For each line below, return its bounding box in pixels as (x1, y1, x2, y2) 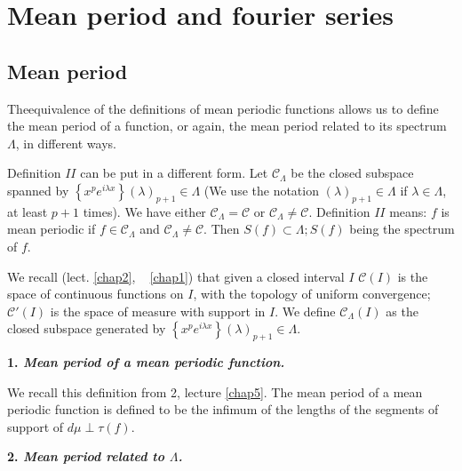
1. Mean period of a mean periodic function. (7, 353, 285, 371)
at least (7, 202, 48, 220)
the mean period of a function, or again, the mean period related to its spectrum (7, 116, 447, 135)
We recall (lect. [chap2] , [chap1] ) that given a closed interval (7, 267, 345, 285)
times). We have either (83, 202, 206, 220)
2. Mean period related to (7, 447, 164, 466)
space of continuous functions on (7, 284, 184, 303)
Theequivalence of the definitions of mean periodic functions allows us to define (7, 99, 439, 117)
